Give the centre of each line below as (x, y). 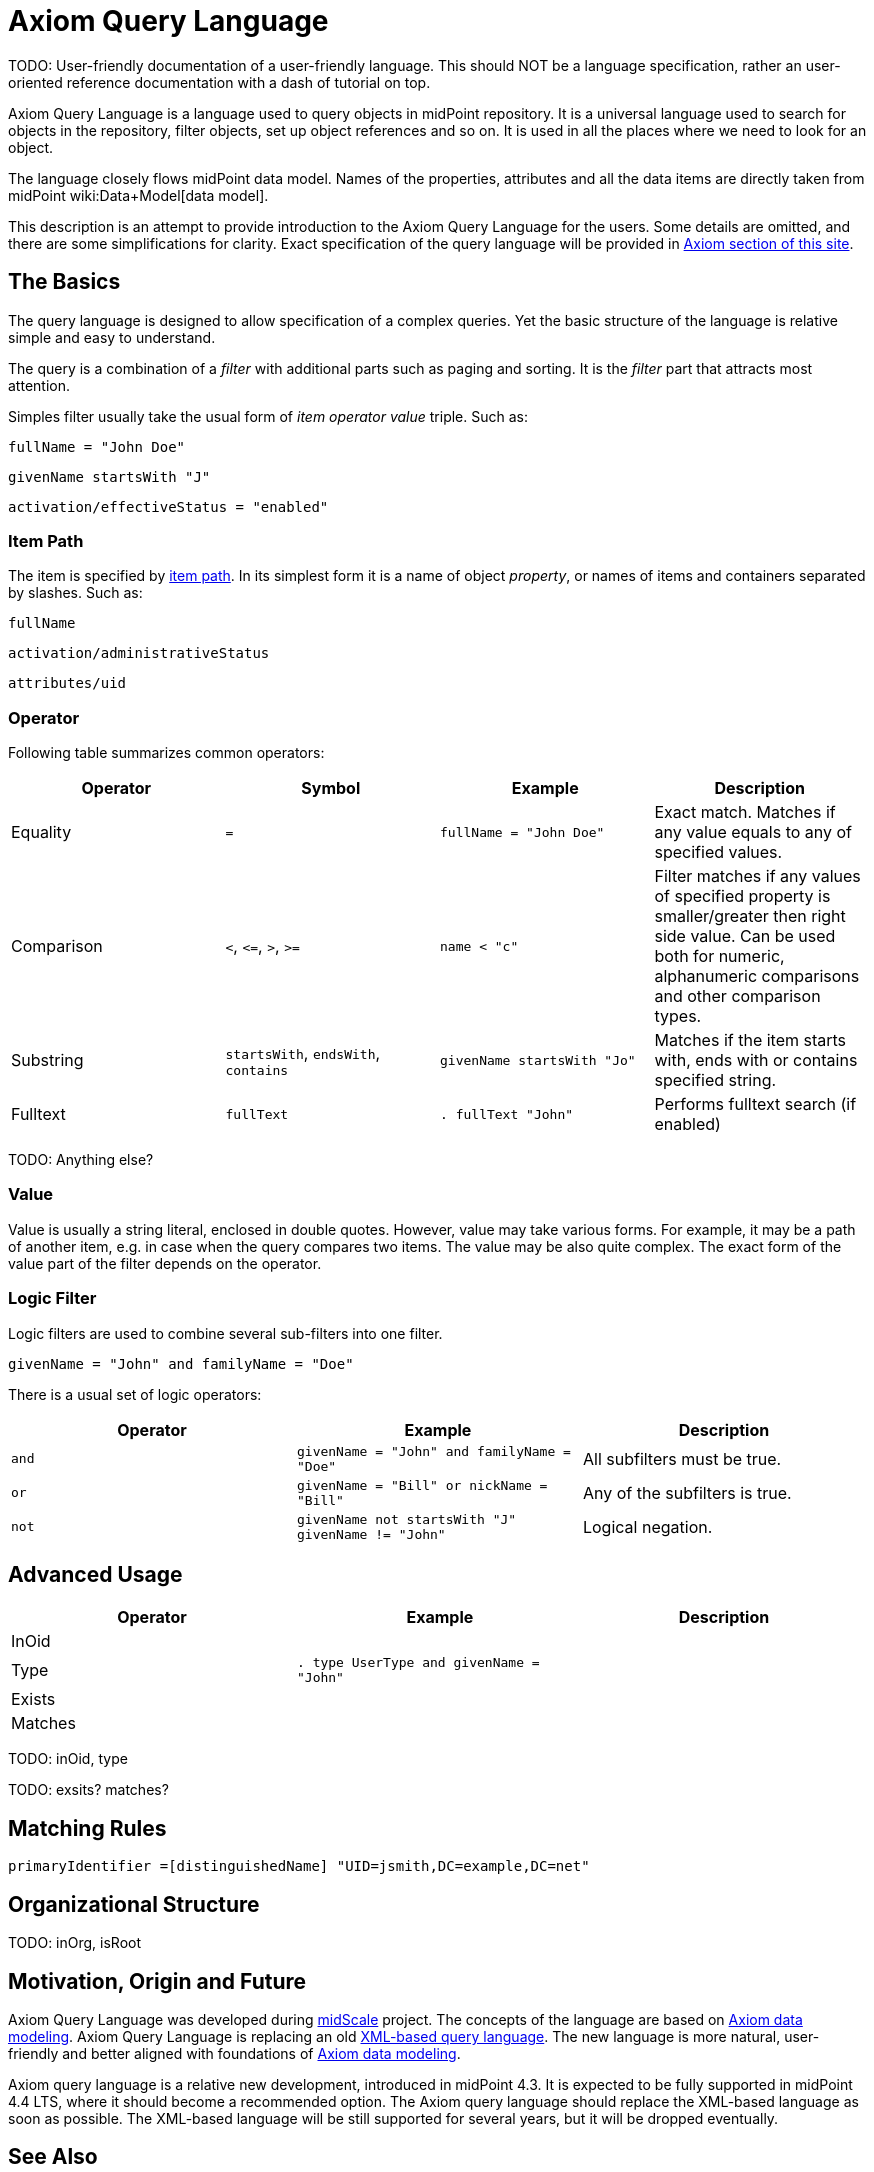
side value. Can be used (745, 936)
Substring (47, 1060)
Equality (41, 832)
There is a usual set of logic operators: (135, 1394)
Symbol (331, 788)
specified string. (715, 1080)
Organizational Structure (134, 1904)
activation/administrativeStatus (139, 653)
